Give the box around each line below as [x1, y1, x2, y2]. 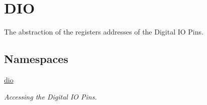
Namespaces [4, 51, 68, 66]
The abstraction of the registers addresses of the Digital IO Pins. [4, 26, 203, 37]
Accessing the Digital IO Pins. [4, 91, 97, 101]
